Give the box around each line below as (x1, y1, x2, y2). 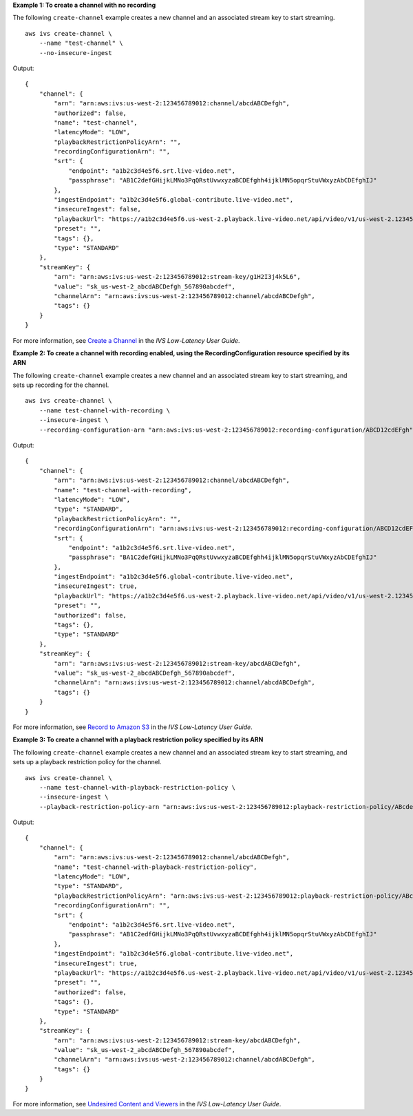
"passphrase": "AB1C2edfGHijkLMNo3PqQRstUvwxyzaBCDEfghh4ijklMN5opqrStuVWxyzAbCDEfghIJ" (68, 930, 377, 938)
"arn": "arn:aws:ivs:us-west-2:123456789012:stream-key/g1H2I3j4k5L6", (54, 273, 301, 281)
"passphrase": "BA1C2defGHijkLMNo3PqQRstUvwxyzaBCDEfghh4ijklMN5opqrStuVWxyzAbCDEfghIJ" (68, 554, 377, 561)
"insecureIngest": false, (54, 205, 141, 213)
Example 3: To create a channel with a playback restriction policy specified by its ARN (12, 735, 264, 744)
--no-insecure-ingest (39, 49, 113, 56)
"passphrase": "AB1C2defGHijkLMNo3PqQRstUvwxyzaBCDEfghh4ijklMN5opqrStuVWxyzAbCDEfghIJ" (68, 176, 377, 185)
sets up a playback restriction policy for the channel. (12, 758, 162, 766)
